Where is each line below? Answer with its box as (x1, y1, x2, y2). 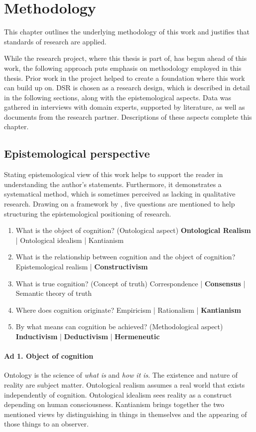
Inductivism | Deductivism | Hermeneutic (15, 331, 160, 341)
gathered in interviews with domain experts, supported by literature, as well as (4, 102, 245, 112)
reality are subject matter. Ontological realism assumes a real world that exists (4, 379, 245, 390)
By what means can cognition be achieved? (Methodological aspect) (15, 321, 223, 332)
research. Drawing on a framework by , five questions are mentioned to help (4, 199, 235, 209)
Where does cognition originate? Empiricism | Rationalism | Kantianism (15, 304, 241, 315)
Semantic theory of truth (15, 288, 92, 298)
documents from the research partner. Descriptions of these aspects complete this (4, 111, 252, 122)
